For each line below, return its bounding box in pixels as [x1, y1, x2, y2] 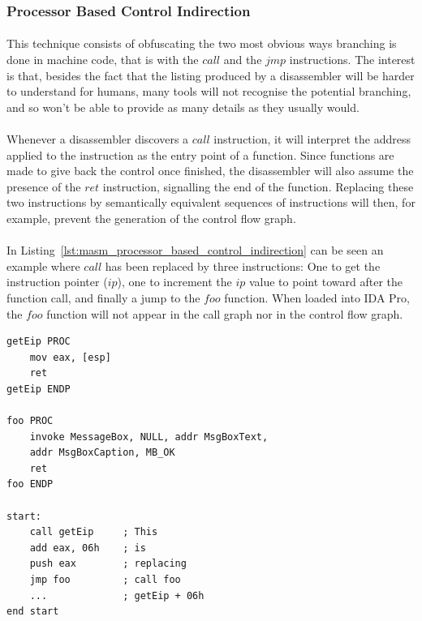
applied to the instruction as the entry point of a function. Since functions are [6, 146, 394, 163]
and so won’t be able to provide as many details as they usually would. [6, 98, 360, 115]
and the [223, 51, 262, 68]
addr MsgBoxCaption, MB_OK [29, 447, 175, 459]
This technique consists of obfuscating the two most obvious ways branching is [6, 35, 397, 52]
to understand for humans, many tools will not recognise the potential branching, [6, 83, 411, 100]
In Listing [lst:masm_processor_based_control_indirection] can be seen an [6, 242, 384, 259]
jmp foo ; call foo [29, 574, 181, 586]
